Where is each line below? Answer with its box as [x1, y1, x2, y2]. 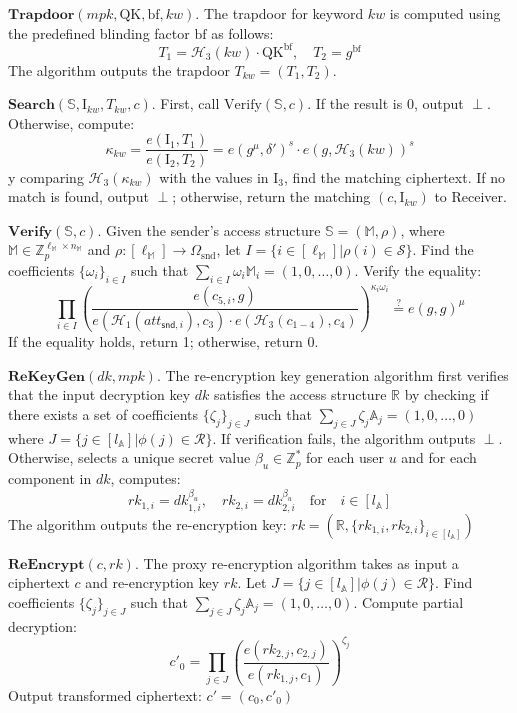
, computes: [110, 467, 181, 488]
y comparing [8, 166, 84, 187]
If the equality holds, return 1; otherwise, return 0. [8, 331, 319, 351]
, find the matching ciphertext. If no [284, 166, 505, 187]
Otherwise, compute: [8, 112, 135, 133]
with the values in [159, 166, 269, 187]
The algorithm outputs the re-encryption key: [8, 513, 287, 534]
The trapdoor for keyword [203, 3, 364, 23]
